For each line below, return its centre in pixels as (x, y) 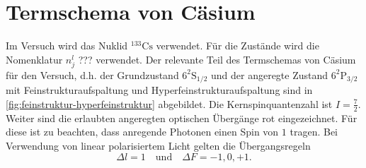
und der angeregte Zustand (270, 74)
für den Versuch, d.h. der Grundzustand (92, 74)
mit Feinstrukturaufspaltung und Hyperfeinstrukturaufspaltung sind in (159, 90)
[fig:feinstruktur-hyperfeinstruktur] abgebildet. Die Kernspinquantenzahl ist (169, 103)
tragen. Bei (314, 132)
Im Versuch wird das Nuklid (67, 46)
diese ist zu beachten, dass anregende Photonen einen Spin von (142, 132)
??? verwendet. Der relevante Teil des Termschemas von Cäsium (217, 59)
